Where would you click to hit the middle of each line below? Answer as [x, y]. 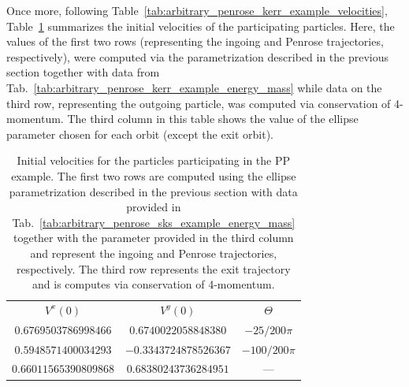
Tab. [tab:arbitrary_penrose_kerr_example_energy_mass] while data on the [194, 87]
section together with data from [83, 72]
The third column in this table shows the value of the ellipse [213, 119]
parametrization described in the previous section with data [153, 191]
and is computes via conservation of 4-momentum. [154, 284]
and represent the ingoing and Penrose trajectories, [154, 253]
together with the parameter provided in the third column [153, 238]
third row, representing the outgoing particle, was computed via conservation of [199, 103]
